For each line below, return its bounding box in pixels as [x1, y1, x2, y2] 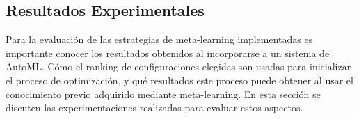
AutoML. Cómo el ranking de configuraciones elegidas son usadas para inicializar [6, 59, 351, 74]
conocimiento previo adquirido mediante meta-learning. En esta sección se [6, 86, 321, 101]
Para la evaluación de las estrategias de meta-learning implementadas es [6, 32, 313, 47]
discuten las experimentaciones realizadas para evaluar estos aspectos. [6, 100, 303, 115]
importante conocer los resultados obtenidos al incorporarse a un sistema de [6, 45, 330, 60]
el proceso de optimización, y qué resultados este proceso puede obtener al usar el [6, 72, 353, 87]
